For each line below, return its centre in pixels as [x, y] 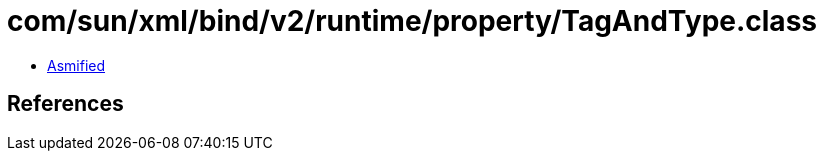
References [65, 104]
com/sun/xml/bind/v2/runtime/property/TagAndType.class [412, 21]
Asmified [76, 65]
